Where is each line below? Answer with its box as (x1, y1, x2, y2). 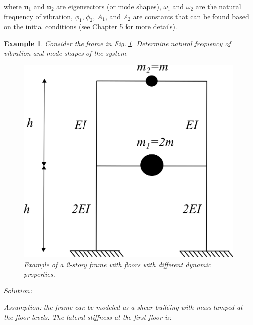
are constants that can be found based (133, 11, 249, 21)
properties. (24, 269, 55, 279)
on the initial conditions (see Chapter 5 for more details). (4, 21, 177, 32)
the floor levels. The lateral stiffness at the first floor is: (4, 311, 172, 322)
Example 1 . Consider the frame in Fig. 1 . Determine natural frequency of (4, 38, 231, 48)
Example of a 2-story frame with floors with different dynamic (24, 259, 211, 269)
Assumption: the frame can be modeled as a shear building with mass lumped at (4, 302, 243, 312)
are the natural (195, 1, 241, 11)
